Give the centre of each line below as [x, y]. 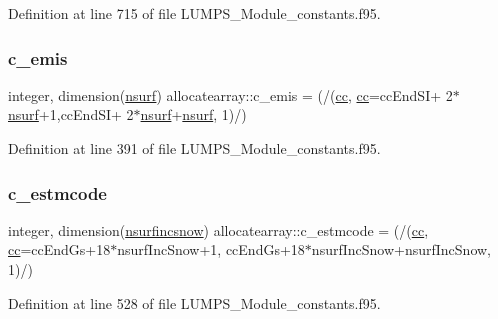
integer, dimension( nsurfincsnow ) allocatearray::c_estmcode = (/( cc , [218, 229]
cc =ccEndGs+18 [59, 249]
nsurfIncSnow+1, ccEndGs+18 [211, 249]
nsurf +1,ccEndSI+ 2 [71, 114]
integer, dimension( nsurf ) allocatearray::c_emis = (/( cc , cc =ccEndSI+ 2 [230, 94]
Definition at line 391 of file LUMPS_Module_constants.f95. [194, 148]
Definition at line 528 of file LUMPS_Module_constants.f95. [194, 302]
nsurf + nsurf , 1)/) [193, 114]
